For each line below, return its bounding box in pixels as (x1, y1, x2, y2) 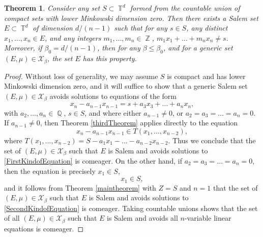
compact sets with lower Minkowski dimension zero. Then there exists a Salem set (4, 12, 258, 23)
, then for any (97, 42, 140, 53)
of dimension (33, 22, 73, 33)
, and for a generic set (163, 42, 233, 53)
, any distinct (186, 22, 228, 33)
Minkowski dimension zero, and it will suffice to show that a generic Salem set (4, 81, 248, 91)
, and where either (84, 107, 141, 118)
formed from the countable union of (130, 3, 240, 13)
